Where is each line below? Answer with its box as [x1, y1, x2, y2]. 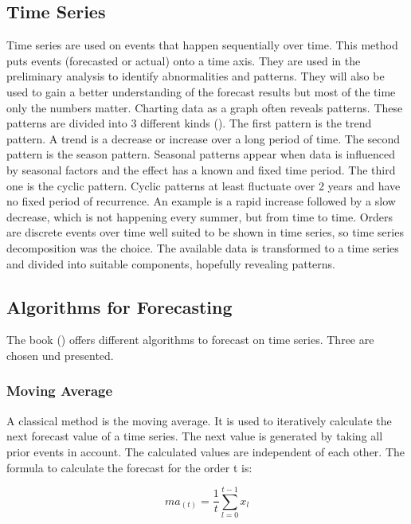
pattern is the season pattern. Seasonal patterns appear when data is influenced [6, 146, 395, 162]
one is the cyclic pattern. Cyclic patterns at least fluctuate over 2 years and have [6, 177, 401, 194]
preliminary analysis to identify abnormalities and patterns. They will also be [6, 68, 385, 84]
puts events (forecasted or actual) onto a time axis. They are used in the [6, 52, 361, 68]
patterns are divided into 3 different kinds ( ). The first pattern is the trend [6, 115, 372, 131]
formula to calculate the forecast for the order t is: [6, 459, 252, 475]
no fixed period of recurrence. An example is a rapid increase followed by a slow [6, 193, 396, 209]
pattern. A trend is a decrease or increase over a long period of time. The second [6, 130, 401, 147]
